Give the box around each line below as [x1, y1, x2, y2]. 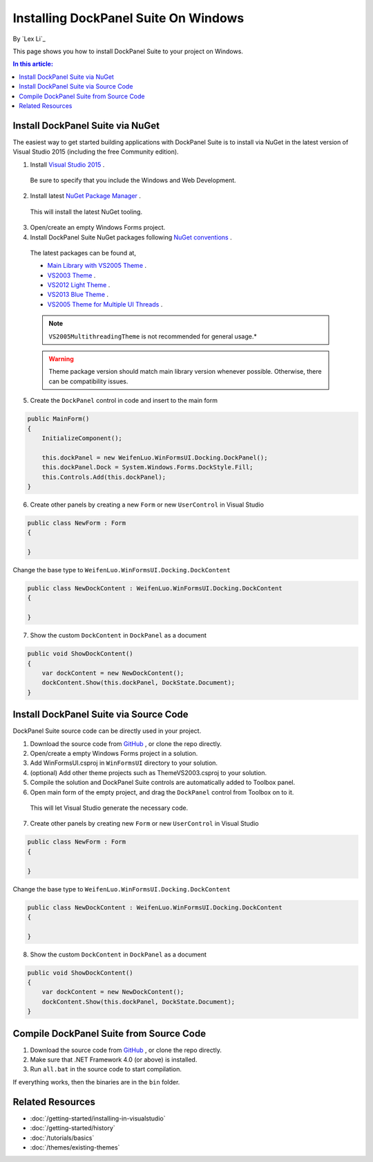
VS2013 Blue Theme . [47, 291, 109, 299]
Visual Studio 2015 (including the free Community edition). [12, 147, 179, 156]
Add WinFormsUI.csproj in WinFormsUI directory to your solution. [30, 759, 218, 768]
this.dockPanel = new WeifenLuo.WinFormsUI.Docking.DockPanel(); [41, 453, 268, 462]
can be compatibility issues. [48, 377, 128, 385]
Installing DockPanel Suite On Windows [12, 10, 245, 26]
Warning [48, 355, 74, 363]
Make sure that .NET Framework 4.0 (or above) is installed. [30, 1055, 198, 1064]
